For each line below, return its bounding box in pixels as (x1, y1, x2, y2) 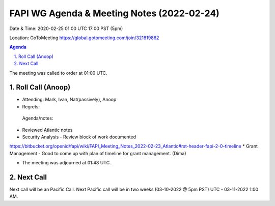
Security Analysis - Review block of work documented (22, 134, 136, 140)
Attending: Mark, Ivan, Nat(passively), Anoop (22, 97, 117, 103)
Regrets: (22, 103, 40, 109)
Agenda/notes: (22, 115, 53, 122)
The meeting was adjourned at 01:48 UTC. (22, 160, 112, 166)
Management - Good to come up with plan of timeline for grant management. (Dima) (9, 150, 186, 156)
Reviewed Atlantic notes (22, 127, 73, 133)
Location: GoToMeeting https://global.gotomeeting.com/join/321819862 (9, 35, 159, 41)
